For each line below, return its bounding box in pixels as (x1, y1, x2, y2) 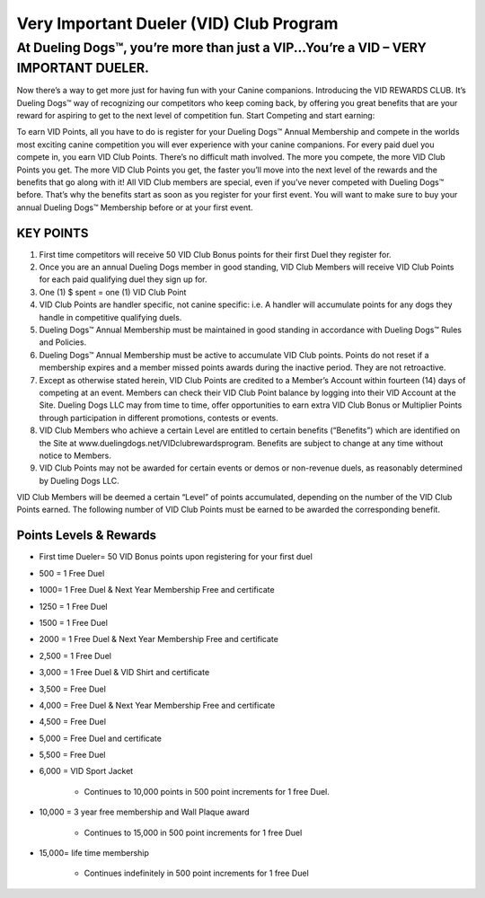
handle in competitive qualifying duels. (39, 312, 182, 322)
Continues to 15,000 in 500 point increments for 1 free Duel (84, 827, 303, 838)
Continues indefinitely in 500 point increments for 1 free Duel (84, 867, 309, 879)
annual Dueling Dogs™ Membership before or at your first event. (16, 202, 253, 213)
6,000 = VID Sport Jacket (39, 766, 134, 777)
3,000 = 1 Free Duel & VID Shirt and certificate (39, 667, 210, 678)
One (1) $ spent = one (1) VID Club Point (39, 286, 187, 297)
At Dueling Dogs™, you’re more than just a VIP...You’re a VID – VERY (16, 40, 427, 56)
